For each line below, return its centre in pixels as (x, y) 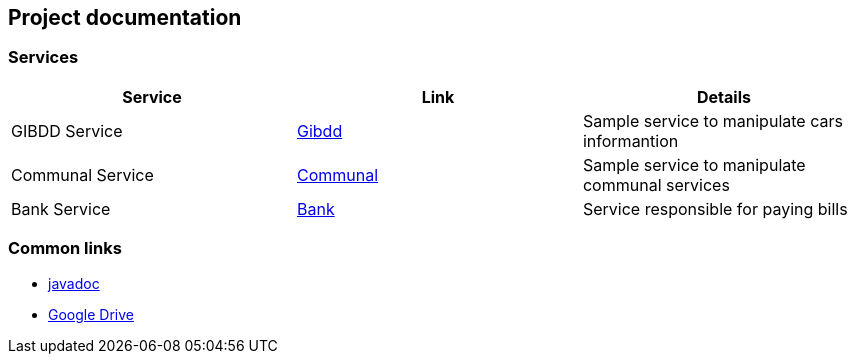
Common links (65, 248)
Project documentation (125, 17)
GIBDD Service (67, 130)
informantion (630, 140)
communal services (656, 184)
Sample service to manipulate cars (712, 120)
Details (724, 96)
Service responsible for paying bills (715, 208)
